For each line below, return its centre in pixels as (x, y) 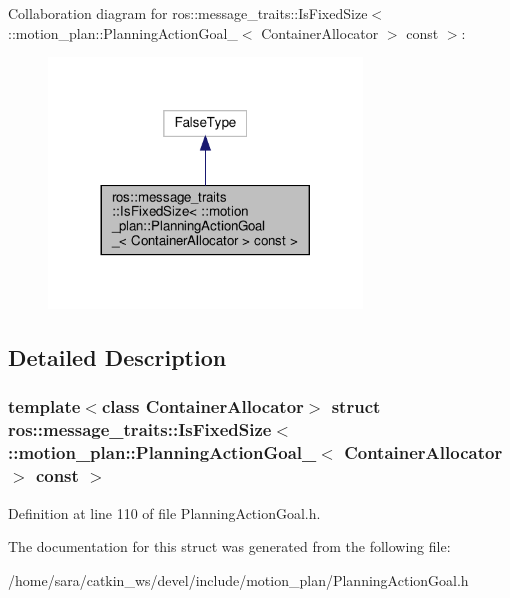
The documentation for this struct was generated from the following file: (229, 546)
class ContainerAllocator (202, 406)
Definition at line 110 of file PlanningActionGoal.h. (164, 512)
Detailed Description (117, 357)
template (44, 406)
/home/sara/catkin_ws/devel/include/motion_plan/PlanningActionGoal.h (238, 579)
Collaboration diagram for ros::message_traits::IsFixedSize (188, 13)
